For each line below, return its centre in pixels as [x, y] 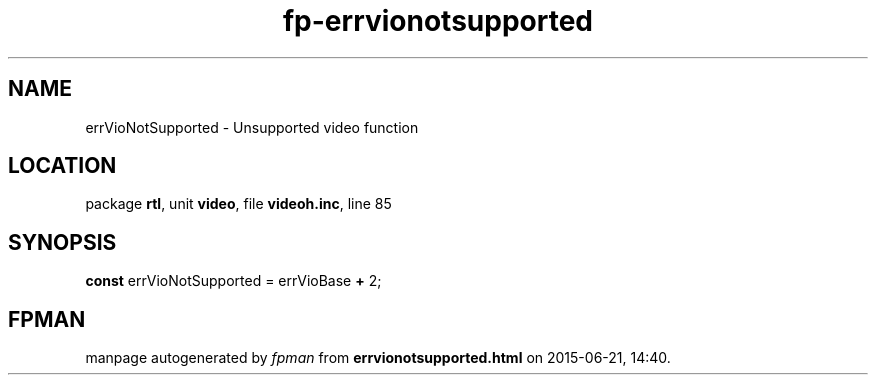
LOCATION [62, 166]
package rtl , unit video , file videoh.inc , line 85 [238, 204]
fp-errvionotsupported [438, 21]
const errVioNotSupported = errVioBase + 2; [233, 281]
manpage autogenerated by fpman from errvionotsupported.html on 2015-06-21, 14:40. [378, 358]
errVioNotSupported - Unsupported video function [252, 127]
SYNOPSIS [62, 242]
